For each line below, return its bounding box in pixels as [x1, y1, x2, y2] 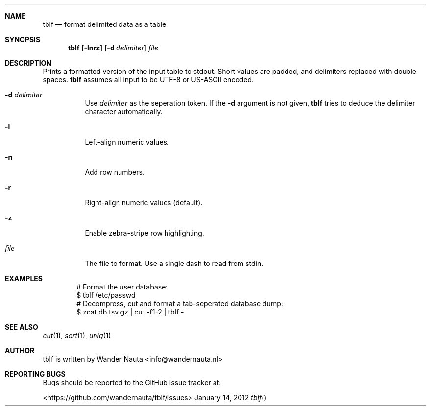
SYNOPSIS [5, 35, 41, 44]
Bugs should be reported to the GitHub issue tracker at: [43, 378, 221, 386]
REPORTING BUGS [5, 370, 66, 378]
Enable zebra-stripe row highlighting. [85, 229, 204, 237]
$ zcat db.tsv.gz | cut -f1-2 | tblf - [76, 308, 184, 316]
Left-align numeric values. [85, 138, 169, 146]
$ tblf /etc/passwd [76, 291, 136, 299]
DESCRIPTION [5, 59, 52, 67]
